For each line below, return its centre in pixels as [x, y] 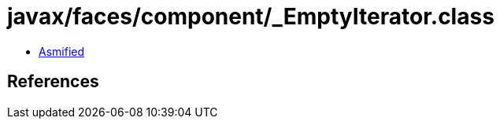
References [53, 82]
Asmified [62, 51]
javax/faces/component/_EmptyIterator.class [251, 17]
